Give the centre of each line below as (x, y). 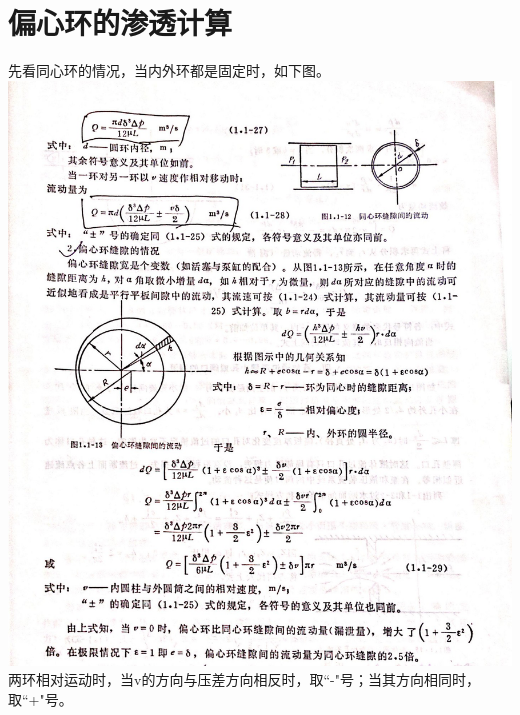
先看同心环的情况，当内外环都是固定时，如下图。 (169, 70)
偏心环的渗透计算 (120, 22)
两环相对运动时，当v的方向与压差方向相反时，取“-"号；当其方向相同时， (244, 679)
